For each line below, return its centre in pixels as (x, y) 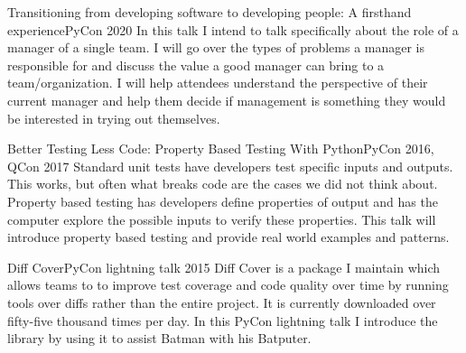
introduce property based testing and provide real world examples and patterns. (228, 237)
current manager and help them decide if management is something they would (227, 100)
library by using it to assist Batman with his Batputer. (159, 338)
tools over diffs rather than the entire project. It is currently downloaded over (222, 302)
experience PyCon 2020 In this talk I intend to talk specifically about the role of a (233, 29)
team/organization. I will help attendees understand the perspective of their (218, 83)
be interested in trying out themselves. (114, 118)
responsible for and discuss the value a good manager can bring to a (196, 65)
